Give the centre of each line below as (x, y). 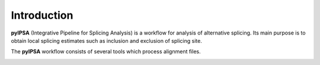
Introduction (42, 15)
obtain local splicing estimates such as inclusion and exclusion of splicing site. (107, 40)
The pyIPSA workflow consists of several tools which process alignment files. (106, 52)
